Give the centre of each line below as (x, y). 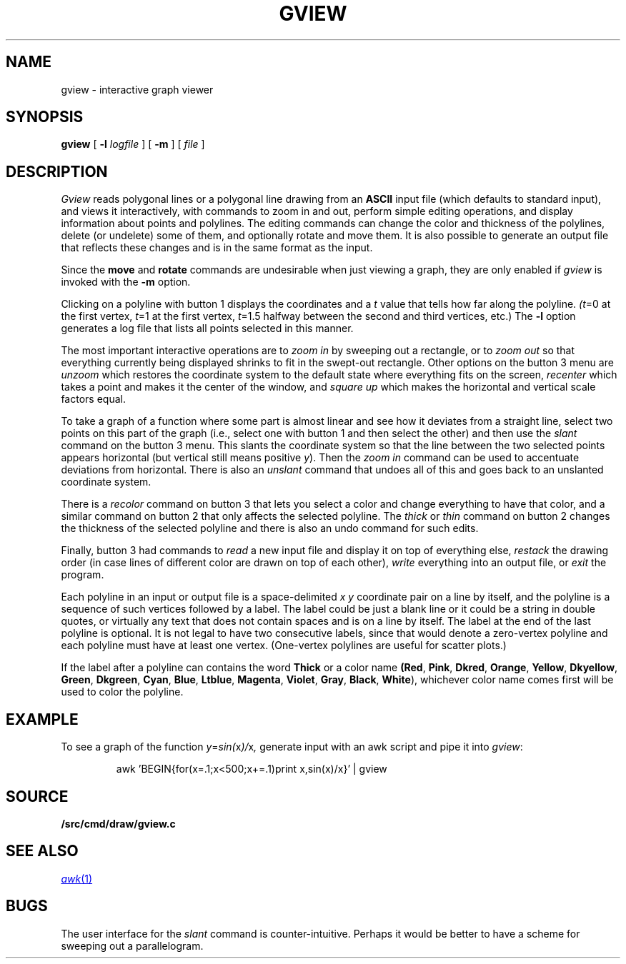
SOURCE (37, 796)
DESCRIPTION (57, 171)
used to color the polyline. (122, 692)
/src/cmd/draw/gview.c (118, 823)
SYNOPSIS (45, 117)
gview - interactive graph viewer (137, 89)
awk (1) (77, 878)
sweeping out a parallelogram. (132, 945)
